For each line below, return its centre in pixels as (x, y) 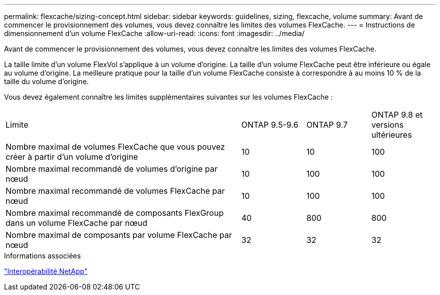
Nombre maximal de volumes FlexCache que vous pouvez (115, 147)
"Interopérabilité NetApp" (46, 271)
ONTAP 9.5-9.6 (270, 125)
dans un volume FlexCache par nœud (77, 223)
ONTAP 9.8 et (397, 115)
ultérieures (392, 135)
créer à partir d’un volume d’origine (72, 157)
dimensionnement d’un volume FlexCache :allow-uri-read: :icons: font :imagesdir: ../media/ (154, 33)
